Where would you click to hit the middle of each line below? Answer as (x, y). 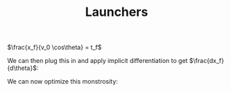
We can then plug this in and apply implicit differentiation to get (97, 61)
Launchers (117, 12)
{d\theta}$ (22, 68)
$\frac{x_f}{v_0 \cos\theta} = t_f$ (54, 47)
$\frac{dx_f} (206, 61)
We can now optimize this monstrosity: (62, 82)
